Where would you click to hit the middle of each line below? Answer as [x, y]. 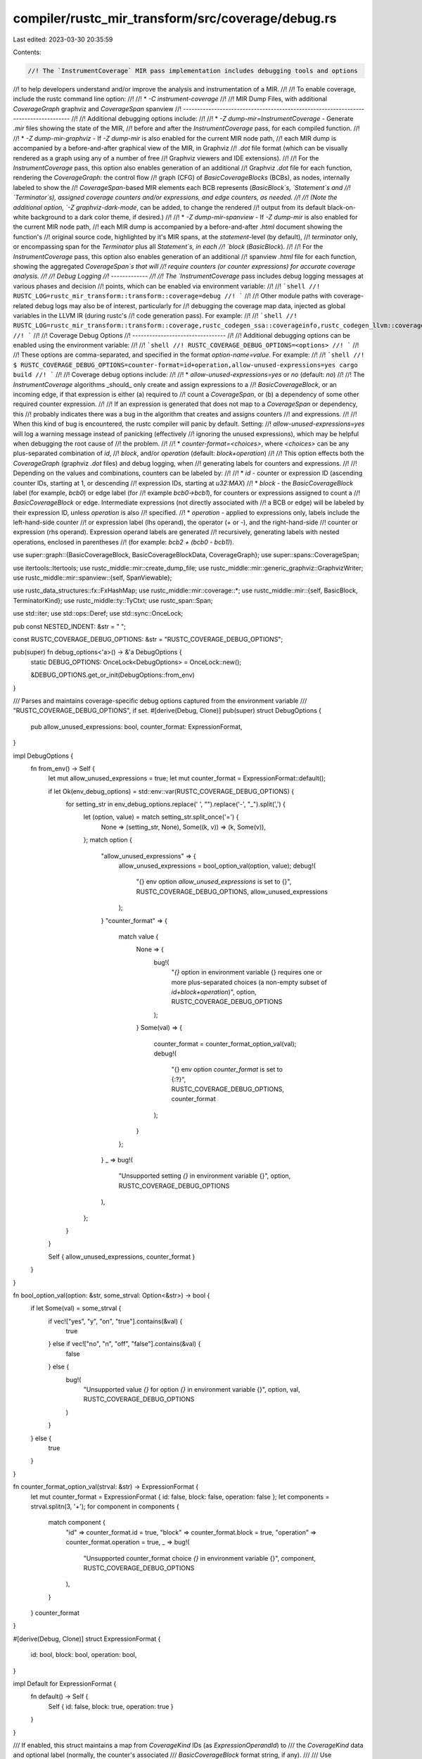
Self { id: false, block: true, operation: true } [111, 1706]
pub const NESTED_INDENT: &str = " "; [70, 626]
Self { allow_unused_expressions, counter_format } [122, 1257]
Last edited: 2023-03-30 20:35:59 [63, 39]
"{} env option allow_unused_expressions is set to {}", [214, 882]
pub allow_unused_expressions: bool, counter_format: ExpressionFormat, [136, 726]
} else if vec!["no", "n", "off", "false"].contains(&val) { [124, 1344]
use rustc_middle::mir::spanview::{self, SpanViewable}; [92, 578]
